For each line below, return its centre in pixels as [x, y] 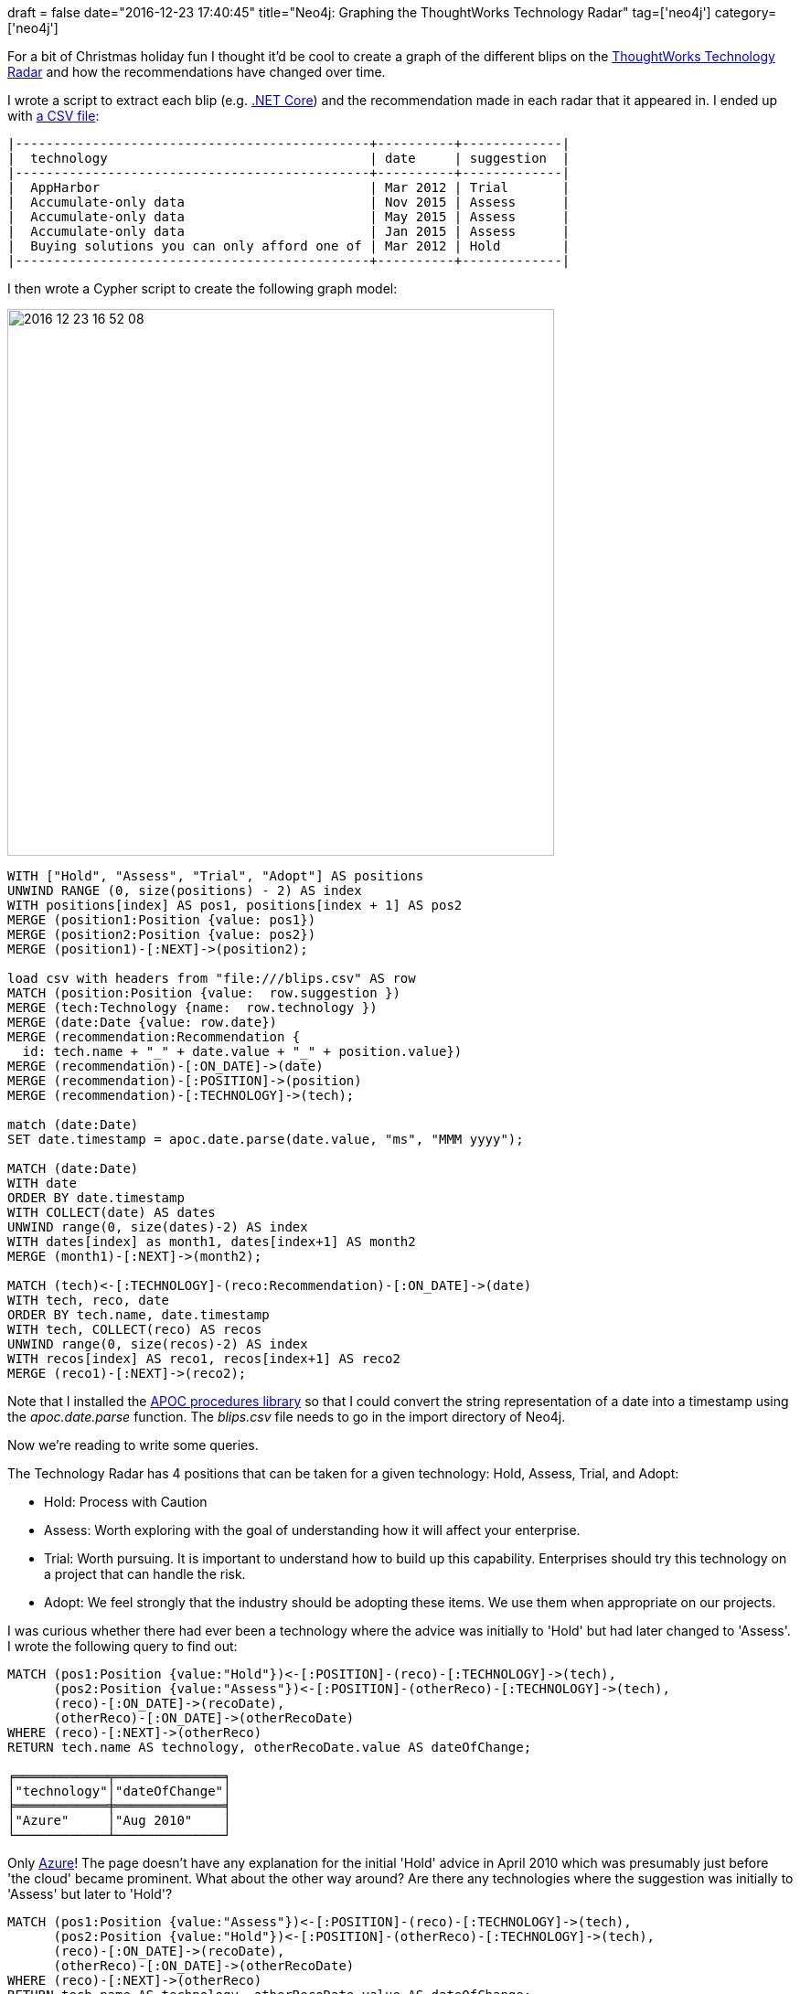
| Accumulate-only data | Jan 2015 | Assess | [289, 231]
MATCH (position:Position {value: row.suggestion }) [204, 993]
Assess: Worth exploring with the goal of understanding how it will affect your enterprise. [312, 1530]
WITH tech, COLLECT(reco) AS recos [135, 1329]
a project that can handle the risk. [145, 1574]
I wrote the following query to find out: [123, 1646]
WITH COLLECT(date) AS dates [112, 1212]
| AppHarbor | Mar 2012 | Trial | [289, 187]
